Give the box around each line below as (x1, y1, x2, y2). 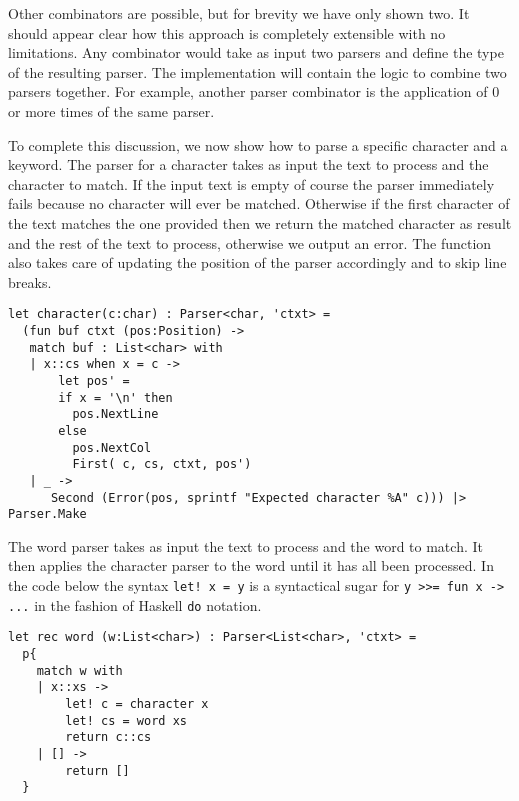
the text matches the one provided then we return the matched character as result (8, 212, 512, 233)
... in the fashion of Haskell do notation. (8, 594, 262, 615)
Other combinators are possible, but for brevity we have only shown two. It (8, 3, 470, 23)
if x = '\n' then (58, 390, 173, 405)
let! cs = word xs (65, 713, 187, 728)
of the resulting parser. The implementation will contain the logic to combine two (8, 61, 507, 82)
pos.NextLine (72, 407, 159, 422)
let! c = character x (65, 696, 209, 711)
